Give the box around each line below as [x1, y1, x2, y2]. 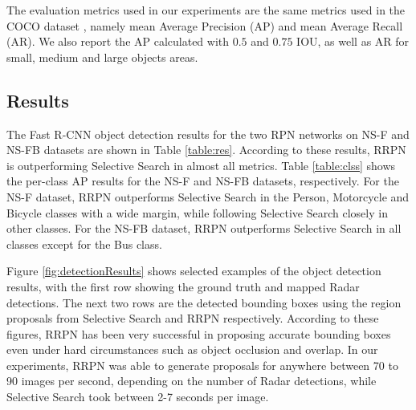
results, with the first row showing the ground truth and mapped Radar [6, 278, 360, 294]
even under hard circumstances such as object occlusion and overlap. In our [6, 341, 378, 358]
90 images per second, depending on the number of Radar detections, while [6, 372, 377, 389]
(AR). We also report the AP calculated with [6, 33, 230, 50]
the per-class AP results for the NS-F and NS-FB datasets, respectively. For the [6, 173, 399, 189]
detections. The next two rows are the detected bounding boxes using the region [6, 294, 402, 311]
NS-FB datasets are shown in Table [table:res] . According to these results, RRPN [6, 141, 406, 158]
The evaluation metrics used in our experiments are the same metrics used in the [6, 2, 406, 18]
